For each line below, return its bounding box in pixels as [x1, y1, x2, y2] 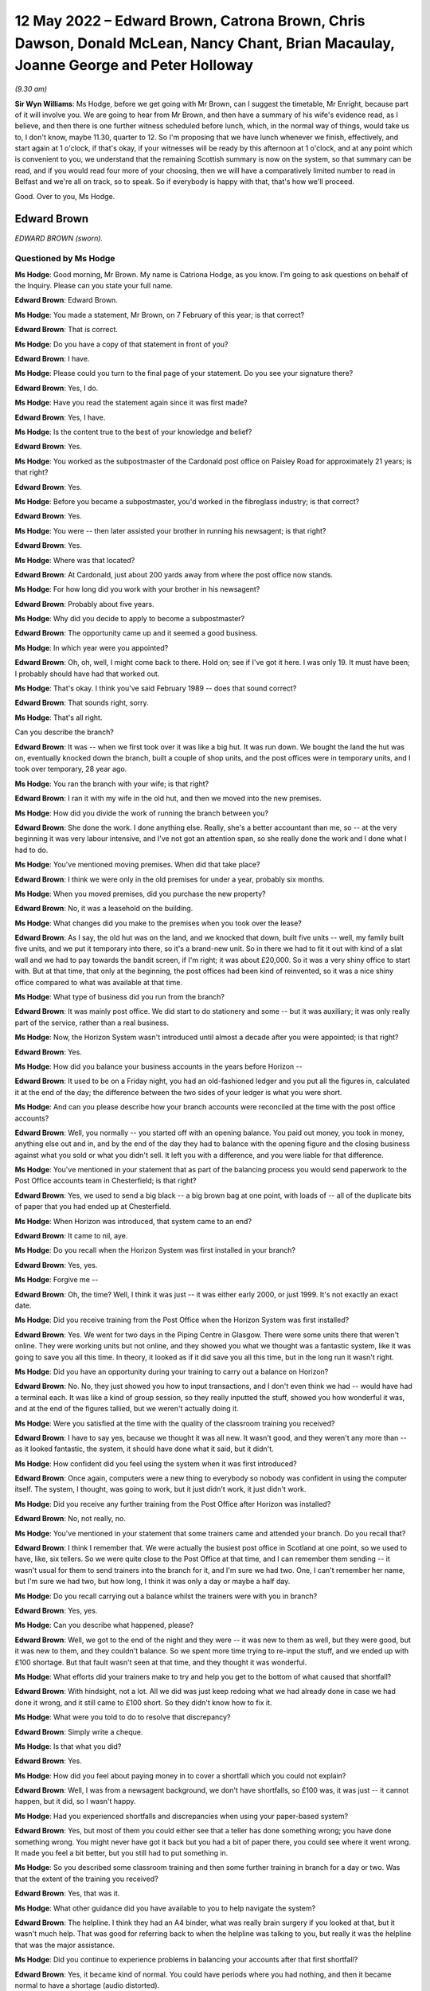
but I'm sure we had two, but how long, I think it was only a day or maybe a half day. [14, 1577, 291, 1586]
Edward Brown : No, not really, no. [14, 1514, 127, 1524]
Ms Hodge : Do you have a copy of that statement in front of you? [14, 339, 229, 349]
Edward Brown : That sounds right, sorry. [14, 698, 149, 708]
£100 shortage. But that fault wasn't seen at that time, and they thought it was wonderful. [14, 1657, 307, 1667]
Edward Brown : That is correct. [14, 325, 119, 334]
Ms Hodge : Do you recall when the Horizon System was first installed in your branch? [14, 1246, 296, 1255]
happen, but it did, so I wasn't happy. [14, 1797, 136, 1806]
